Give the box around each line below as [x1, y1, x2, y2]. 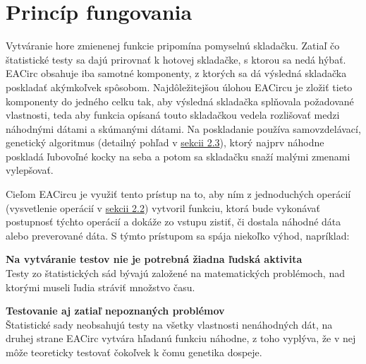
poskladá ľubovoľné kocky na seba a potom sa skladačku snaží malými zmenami [6, 148, 350, 163]
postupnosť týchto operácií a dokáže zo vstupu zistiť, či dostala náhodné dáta [6, 214, 341, 229]
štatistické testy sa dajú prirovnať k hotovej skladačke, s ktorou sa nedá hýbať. [6, 52, 346, 66]
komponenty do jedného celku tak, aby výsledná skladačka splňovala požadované [6, 93, 354, 108]
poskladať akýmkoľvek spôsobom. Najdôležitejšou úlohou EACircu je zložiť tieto [6, 79, 353, 94]
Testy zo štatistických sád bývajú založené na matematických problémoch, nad [6, 266, 345, 281]
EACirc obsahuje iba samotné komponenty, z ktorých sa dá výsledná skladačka [6, 66, 347, 81]
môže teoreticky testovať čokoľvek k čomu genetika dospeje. [6, 345, 262, 359]
